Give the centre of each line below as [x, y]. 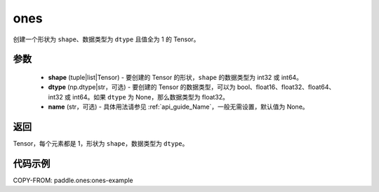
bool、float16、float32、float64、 [286, 87]
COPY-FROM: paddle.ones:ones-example [73, 180]
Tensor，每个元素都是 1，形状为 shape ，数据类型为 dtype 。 [101, 144]
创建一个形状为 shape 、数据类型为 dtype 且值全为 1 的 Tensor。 [106, 39]
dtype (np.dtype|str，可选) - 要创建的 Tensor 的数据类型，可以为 [142, 87]
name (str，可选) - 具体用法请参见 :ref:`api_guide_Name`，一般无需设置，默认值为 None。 [178, 107]
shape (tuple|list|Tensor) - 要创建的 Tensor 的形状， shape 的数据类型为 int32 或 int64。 [175, 77]
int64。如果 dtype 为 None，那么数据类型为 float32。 [151, 97]
